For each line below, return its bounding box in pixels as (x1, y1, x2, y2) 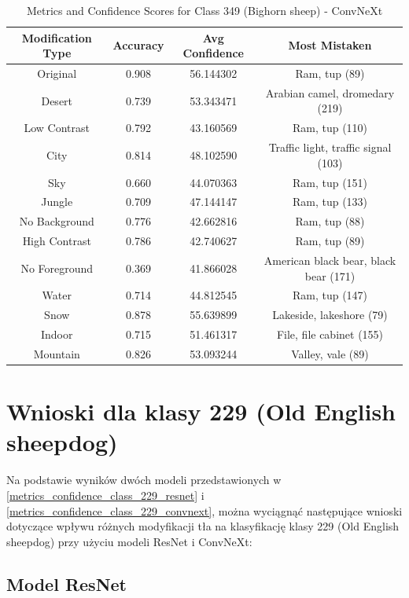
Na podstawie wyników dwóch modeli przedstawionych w (6, 471, 282, 488)
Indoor (40, 326, 73, 343)
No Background (19, 213, 94, 229)
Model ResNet (6, 571, 127, 596)
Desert (41, 92, 73, 108)
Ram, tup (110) (292, 119, 368, 136)
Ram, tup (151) (292, 174, 368, 190)
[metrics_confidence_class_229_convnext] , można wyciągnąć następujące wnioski (6, 502, 403, 519)
